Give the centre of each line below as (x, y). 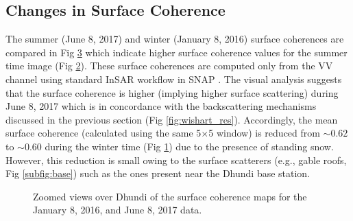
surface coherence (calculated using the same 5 (104, 133)
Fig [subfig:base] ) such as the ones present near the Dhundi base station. (158, 173)
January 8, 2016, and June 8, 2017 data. (118, 210)
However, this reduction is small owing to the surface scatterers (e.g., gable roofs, (176, 160)
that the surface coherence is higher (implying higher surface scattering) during (172, 92)
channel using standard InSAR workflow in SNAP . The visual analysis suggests (174, 79)
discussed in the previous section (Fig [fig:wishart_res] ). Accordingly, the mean (172, 119)
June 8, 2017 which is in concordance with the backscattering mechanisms (161, 106)
